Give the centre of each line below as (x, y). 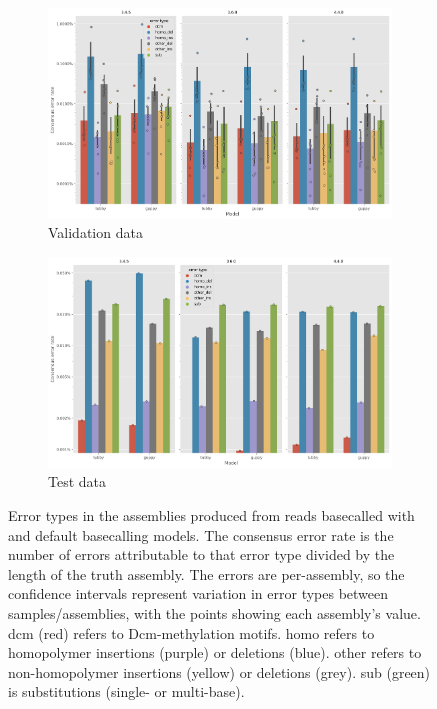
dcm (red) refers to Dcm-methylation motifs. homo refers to (191, 632)
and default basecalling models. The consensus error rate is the (201, 534)
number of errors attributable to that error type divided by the (201, 554)
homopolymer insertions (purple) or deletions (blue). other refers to (215, 652)
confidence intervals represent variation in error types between (198, 593)
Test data (77, 481)
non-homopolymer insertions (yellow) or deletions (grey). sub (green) (219, 671)
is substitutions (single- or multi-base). (126, 691)
